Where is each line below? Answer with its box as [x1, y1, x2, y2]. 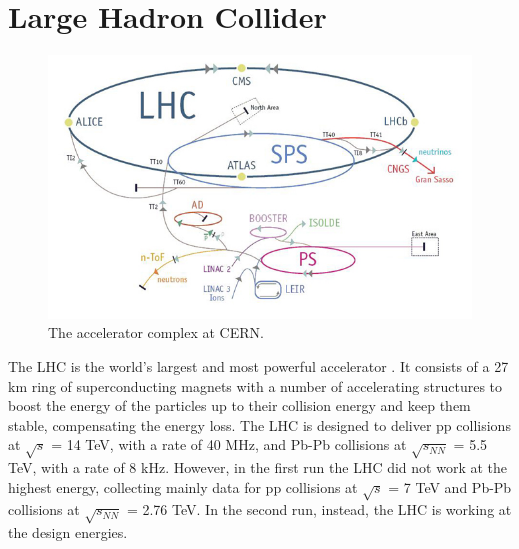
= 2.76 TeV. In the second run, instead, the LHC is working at [126, 499, 512, 520]
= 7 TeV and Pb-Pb [388, 476, 512, 497]
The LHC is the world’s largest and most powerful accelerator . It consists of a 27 [8, 355, 509, 376]
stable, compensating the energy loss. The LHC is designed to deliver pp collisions [8, 414, 511, 435]
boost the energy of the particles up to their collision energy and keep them [8, 395, 471, 416]
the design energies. [8, 522, 128, 543]
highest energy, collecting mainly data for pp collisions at [8, 476, 358, 497]
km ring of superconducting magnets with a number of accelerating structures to [8, 375, 503, 396]
